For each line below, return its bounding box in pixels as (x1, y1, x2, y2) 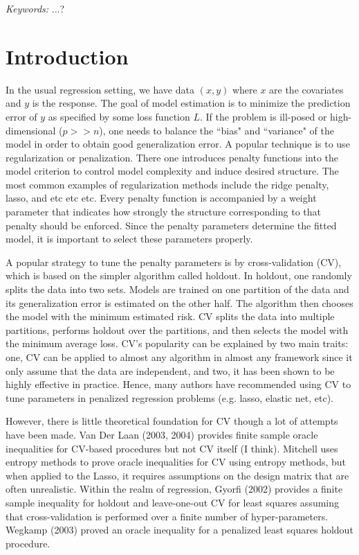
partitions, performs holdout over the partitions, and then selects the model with (6, 322, 349, 337)
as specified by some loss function (48, 109, 190, 123)
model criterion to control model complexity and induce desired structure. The (6, 164, 339, 178)
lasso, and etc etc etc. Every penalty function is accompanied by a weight (6, 191, 317, 205)
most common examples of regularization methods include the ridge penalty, (6, 177, 329, 191)
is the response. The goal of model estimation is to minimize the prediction (32, 96, 351, 110)
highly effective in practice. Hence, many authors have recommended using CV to (6, 377, 351, 391)
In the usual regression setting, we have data (6, 82, 194, 96)
